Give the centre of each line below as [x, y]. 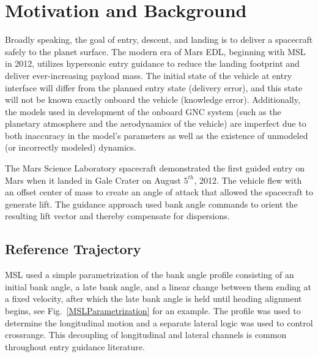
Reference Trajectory [73, 249]
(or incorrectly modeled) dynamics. [71, 147]
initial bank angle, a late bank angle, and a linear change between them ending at [158, 286]
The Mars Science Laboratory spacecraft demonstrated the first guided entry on [155, 168]
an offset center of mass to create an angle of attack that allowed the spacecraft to [159, 192]
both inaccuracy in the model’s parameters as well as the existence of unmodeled [157, 135]
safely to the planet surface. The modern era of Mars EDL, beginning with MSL [155, 51]
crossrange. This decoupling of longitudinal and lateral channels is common [146, 335]
